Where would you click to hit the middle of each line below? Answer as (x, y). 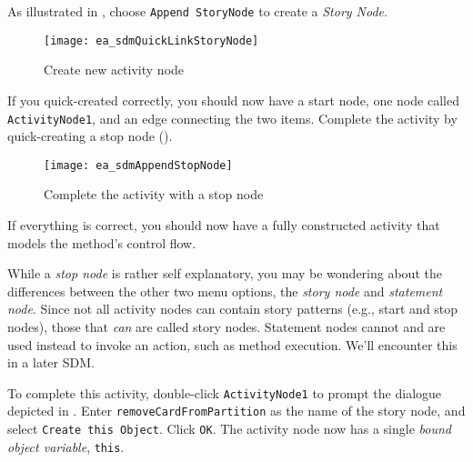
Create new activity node (114, 70)
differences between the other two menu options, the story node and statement (225, 291)
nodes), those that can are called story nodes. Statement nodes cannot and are (226, 326)
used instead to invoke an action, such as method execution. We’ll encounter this (232, 344)
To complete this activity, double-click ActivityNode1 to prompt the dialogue (225, 392)
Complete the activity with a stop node (154, 194)
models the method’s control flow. (102, 242)
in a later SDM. (51, 362)
